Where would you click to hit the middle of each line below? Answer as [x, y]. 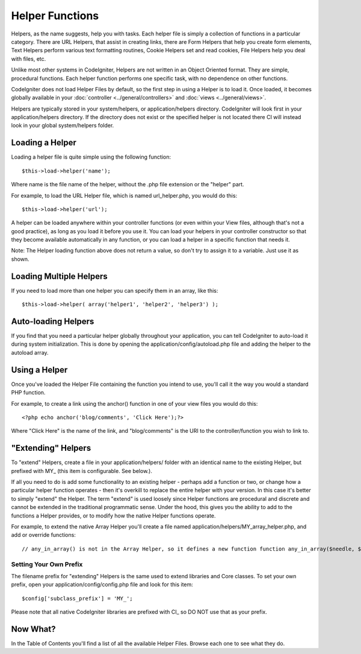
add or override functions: [44, 535]
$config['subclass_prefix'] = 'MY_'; [78, 598]
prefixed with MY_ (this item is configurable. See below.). [82, 471]
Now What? [33, 629]
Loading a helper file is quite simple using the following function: [91, 157]
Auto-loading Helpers [53, 321]
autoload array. [30, 352]
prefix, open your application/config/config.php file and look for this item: [102, 585]
